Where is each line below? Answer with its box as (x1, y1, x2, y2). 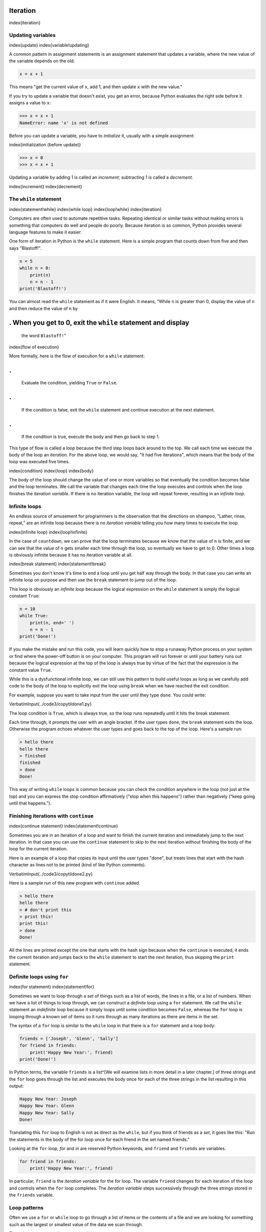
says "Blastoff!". (9, 245, 42, 251)
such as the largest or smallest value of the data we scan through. (9, 1221, 143, 1227)
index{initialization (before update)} (9, 141, 81, 147)
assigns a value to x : (9, 100, 51, 106)
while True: (19, 613, 49, 618)
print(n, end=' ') (30, 620, 74, 625)
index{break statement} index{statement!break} (9, 561, 106, 567)
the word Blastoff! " (21, 333, 66, 339)
